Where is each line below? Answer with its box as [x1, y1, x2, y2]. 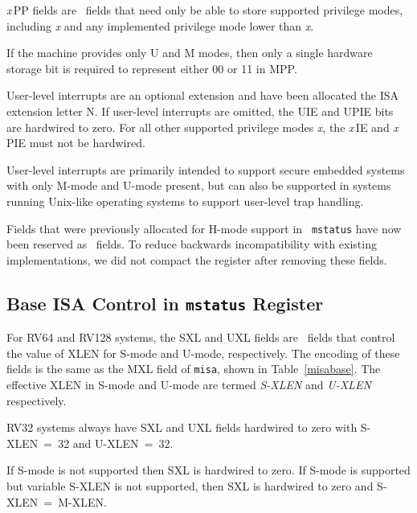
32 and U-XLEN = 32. [58, 434, 174, 451]
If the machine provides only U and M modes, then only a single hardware [6, 44, 373, 61]
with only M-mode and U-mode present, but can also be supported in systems [6, 177, 391, 194]
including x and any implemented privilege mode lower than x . [6, 17, 314, 34]
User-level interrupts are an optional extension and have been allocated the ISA [6, 87, 399, 104]
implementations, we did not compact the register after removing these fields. [6, 251, 387, 268]
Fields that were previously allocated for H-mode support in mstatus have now [6, 220, 402, 236]
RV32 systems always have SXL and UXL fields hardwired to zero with [6, 419, 358, 436]
